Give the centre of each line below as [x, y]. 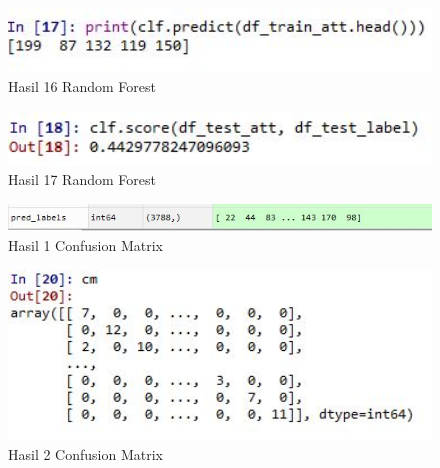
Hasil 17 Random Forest [82, 179]
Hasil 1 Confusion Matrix [85, 244]
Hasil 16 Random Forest [82, 86]
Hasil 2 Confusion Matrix [85, 453]
